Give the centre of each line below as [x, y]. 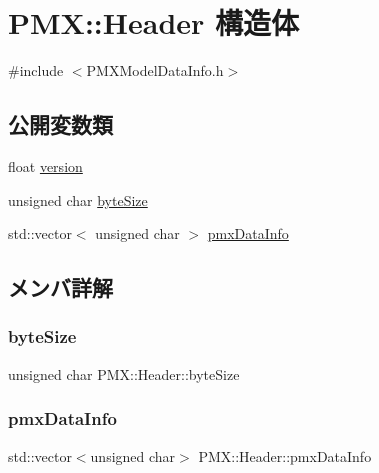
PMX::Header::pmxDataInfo [285, 455]
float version [45, 165]
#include [36, 70]
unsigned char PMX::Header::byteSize [124, 373]
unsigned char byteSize [78, 199]
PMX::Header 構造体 [154, 22]
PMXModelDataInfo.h [155, 70]
